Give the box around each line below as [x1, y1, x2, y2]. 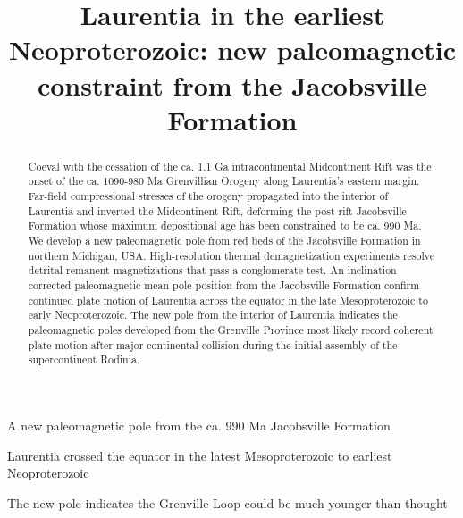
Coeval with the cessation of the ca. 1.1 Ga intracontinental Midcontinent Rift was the [28, 158, 432, 173]
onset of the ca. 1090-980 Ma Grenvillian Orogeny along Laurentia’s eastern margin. [28, 173, 420, 188]
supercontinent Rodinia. [28, 352, 140, 367]
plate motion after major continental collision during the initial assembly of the [28, 337, 398, 352]
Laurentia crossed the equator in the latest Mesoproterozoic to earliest [7, 446, 392, 464]
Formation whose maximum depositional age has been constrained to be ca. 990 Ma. [28, 218, 422, 233]
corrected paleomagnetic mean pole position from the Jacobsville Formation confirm [28, 277, 420, 292]
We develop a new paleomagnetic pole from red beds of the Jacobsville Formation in [28, 233, 421, 248]
